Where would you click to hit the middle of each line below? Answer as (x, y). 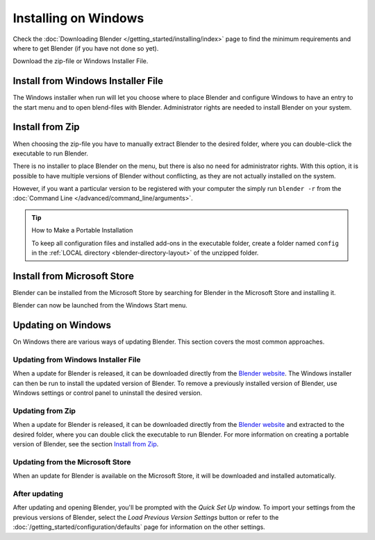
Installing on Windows (78, 18)
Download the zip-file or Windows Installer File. (81, 61)
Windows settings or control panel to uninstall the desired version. (108, 393)
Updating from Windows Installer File (77, 360)
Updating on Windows (62, 325)
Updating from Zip (44, 411)
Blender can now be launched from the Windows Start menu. (100, 305)
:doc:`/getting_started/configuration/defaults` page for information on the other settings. (139, 527)
